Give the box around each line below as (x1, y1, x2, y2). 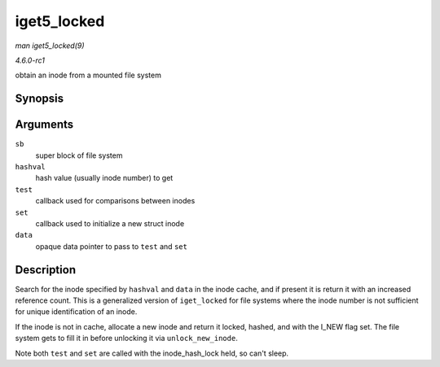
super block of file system (35, 151, 123, 160)
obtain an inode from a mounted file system (15, 70, 162, 81)
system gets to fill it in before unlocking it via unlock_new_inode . (15, 334, 238, 343)
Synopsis (15, 92, 64, 106)
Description (15, 263, 77, 277)
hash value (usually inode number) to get (35, 173, 174, 183)
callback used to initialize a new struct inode (35, 218, 185, 228)
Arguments (15, 118, 74, 132)
